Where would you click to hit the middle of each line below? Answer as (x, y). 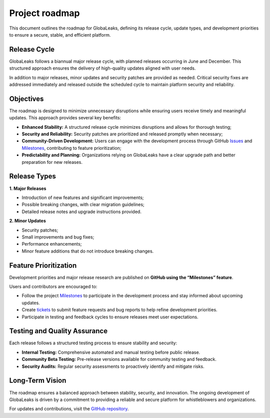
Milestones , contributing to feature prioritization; (71, 148)
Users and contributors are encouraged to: (53, 286)
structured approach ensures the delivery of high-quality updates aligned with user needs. (102, 68)
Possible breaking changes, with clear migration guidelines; (83, 204)
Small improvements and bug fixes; (58, 237)
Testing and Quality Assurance (58, 331)
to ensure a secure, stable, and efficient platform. (60, 35)
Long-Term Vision (38, 381)
